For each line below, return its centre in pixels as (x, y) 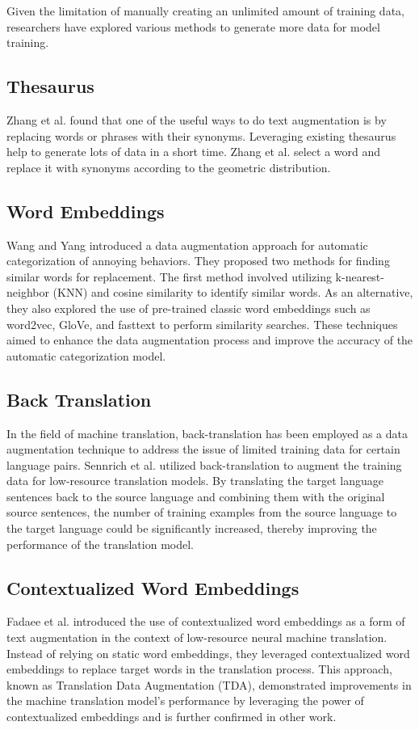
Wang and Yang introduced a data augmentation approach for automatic (187, 245)
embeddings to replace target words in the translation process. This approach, (199, 669)
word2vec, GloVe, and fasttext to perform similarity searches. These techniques (202, 324)
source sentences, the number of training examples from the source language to (202, 512)
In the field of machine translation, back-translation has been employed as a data (207, 433)
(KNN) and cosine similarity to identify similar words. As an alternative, (233, 292)
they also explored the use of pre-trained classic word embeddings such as (189, 308)
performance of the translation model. (100, 544)
